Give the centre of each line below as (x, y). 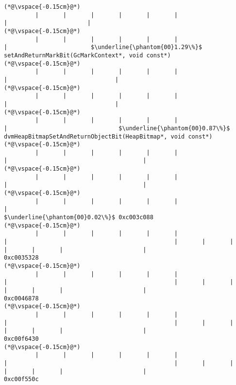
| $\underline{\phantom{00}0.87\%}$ (117, 128)
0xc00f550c (21, 379)
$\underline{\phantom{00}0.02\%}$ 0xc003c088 (79, 218)
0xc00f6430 (21, 339)
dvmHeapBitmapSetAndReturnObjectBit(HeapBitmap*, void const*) (108, 136)
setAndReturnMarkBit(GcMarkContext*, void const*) (87, 55)
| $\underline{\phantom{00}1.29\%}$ (103, 47)
